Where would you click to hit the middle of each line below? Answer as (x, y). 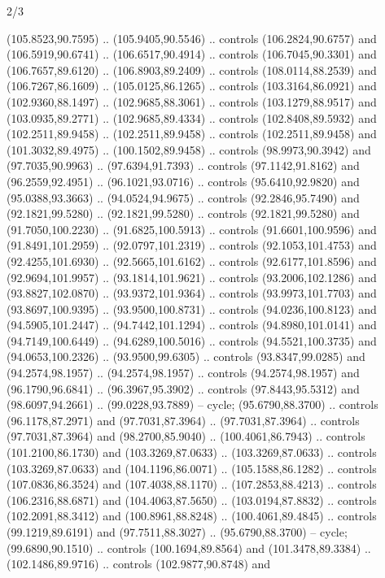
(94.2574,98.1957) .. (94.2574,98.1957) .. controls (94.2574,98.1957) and (183, 373)
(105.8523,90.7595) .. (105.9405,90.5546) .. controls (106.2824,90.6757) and (192, 38)
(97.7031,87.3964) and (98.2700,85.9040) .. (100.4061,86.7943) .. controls (186, 436)
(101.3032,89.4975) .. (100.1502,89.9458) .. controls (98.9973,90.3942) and (189, 149)
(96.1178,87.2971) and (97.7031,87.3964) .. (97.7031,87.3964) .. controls (183, 420)
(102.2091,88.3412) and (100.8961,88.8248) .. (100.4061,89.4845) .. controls (192, 516)
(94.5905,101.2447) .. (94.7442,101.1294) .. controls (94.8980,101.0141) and (192, 325)
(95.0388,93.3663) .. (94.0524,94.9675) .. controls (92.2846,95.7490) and (183, 197)
